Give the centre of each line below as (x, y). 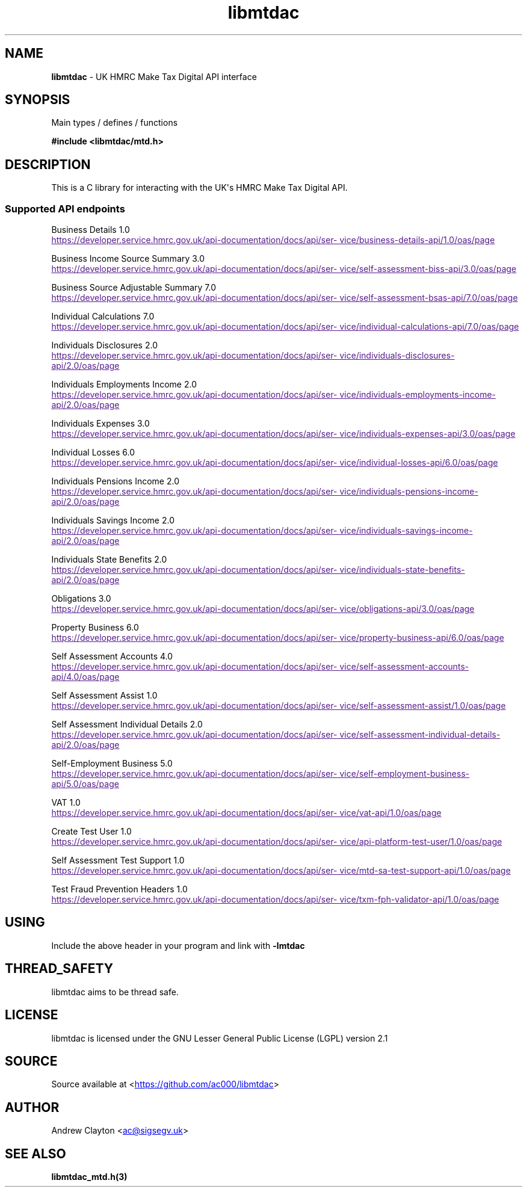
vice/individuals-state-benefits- (402, 570)
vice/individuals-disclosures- (397, 356)
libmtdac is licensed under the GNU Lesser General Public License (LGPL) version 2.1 (220, 1038)
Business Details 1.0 (91, 230)
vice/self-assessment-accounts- (404, 667)
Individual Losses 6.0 (93, 452)
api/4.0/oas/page (85, 677)
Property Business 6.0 (95, 628)
